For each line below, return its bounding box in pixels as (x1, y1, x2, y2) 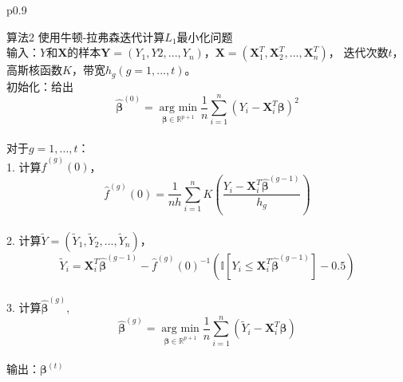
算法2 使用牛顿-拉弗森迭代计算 (6, 28, 165, 45)
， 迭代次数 (328, 44, 389, 61)
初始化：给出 (6, 77, 73, 94)
